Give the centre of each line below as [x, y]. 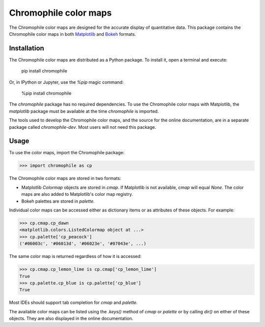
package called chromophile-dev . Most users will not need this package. [83, 127]
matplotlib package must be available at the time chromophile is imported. [84, 111]
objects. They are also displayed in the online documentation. [71, 319]
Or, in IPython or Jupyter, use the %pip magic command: [66, 82]
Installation [26, 48]
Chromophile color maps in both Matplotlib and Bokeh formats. [73, 34]
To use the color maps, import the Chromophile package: [67, 153]
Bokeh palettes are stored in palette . [58, 201]
